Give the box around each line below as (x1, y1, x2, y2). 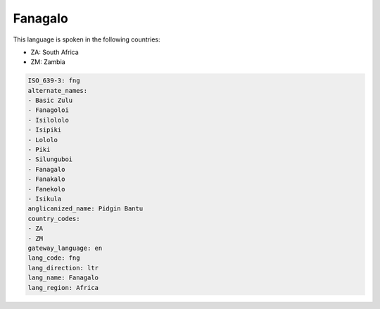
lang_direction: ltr (27, 264, 99, 272)
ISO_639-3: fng (27, 77, 80, 84)
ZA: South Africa (30, 48, 79, 56)
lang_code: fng (27, 254, 80, 262)
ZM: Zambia (30, 58, 66, 66)
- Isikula (27, 195, 62, 203)
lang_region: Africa (27, 284, 99, 291)
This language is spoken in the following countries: (13, 35, 160, 44)
